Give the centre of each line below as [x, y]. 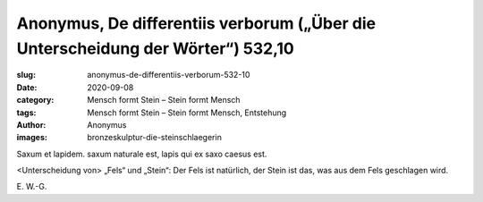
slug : [26, 75]
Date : [27, 87]
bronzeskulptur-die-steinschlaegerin [155, 138]
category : [35, 100]
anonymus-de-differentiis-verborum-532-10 [169, 75]
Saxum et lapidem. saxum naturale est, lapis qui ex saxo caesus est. [142, 154]
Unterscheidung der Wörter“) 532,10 [155, 48]
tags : [26, 113]
